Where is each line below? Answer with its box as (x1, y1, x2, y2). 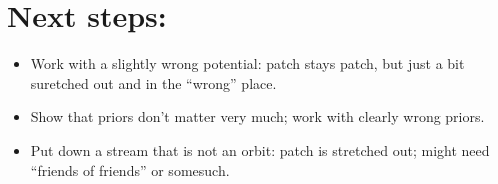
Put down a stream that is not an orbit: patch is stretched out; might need (30, 139, 490, 160)
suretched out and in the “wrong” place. (30, 72, 277, 93)
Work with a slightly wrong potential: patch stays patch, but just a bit (30, 53, 465, 74)
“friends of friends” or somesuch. (30, 159, 230, 180)
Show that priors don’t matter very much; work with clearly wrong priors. (30, 106, 485, 127)
